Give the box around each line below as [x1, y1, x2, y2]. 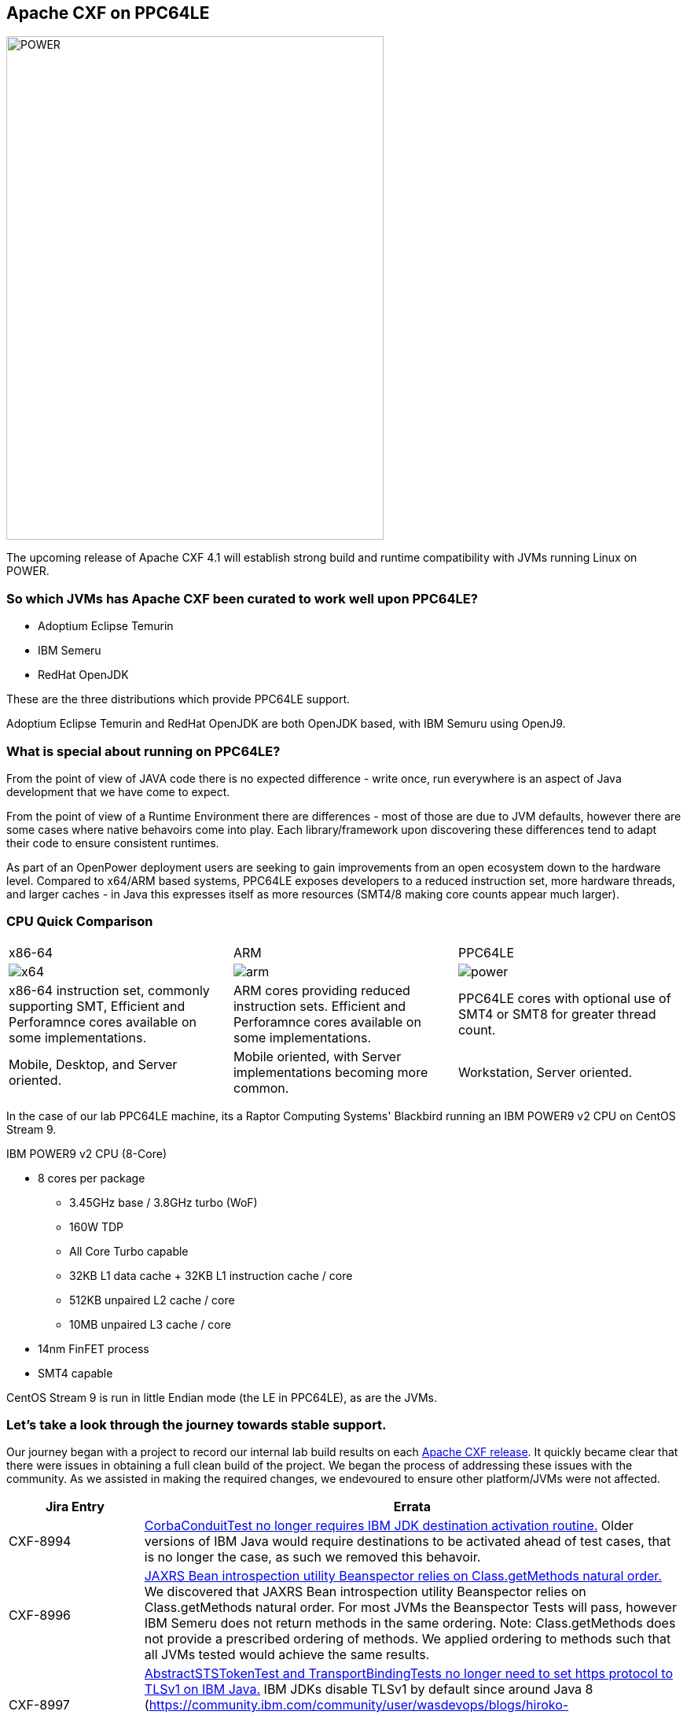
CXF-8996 [9, 1607, 71, 1624]
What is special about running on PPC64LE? [6, 743, 281, 759]
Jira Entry [45, 1499, 105, 1515]
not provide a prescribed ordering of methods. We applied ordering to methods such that [144, 1631, 671, 1647]
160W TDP [69, 1219, 124, 1234]
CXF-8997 [9, 1697, 70, 1713]
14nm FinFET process [38, 1341, 149, 1355]
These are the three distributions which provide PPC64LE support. [6, 692, 351, 706]
